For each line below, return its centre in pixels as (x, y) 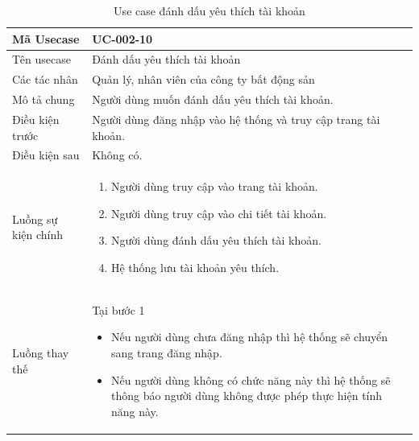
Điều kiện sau (46, 155)
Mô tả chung (44, 99)
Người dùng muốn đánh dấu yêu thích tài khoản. (213, 99)
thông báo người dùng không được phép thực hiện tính (247, 396)
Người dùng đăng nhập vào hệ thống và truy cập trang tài (236, 119)
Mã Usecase (46, 38)
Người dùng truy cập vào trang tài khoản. (214, 186)
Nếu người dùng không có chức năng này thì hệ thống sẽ (251, 379)
